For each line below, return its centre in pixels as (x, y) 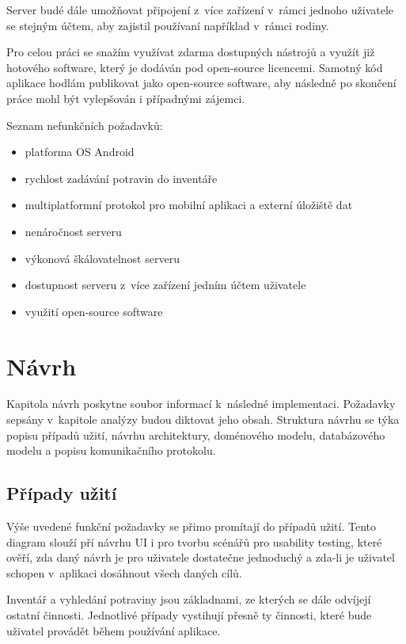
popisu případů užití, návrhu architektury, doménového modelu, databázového (196, 434)
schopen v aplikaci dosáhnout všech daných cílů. (124, 572)
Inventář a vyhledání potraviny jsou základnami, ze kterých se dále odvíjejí (189, 599)
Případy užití (62, 493)
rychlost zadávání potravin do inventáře (121, 178)
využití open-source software (94, 311)
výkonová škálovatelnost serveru (102, 258)
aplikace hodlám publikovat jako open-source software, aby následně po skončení (201, 83)
